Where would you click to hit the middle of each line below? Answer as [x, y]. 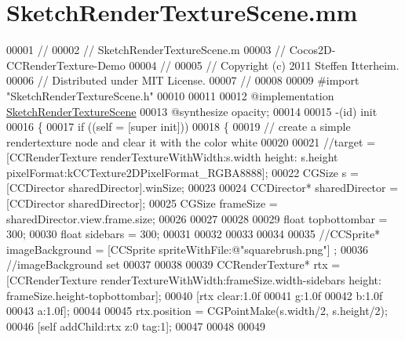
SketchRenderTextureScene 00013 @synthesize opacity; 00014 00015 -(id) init [192, 111]
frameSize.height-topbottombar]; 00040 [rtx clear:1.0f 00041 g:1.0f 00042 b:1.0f [195, 295]
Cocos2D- [312, 50]
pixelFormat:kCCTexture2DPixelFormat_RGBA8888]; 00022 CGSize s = [182, 172]
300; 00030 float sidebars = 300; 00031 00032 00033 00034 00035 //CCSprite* [193, 234]
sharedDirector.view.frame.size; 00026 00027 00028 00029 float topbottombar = [197, 218]
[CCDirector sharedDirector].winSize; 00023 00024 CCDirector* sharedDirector [196, 188]
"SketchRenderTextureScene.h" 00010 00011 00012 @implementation [170, 95]
